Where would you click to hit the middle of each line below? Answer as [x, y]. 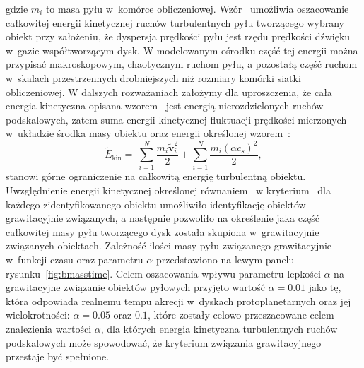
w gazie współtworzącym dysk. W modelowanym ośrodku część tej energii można [182, 50]
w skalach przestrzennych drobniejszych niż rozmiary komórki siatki [153, 77]
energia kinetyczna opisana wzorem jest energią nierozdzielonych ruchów [165, 106]
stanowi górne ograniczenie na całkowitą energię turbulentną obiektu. [156, 176]
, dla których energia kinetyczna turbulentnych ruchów [219, 328]
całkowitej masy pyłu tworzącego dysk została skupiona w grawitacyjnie [163, 231]
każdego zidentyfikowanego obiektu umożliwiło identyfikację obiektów [156, 204]
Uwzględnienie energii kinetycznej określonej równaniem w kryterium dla [168, 190]
